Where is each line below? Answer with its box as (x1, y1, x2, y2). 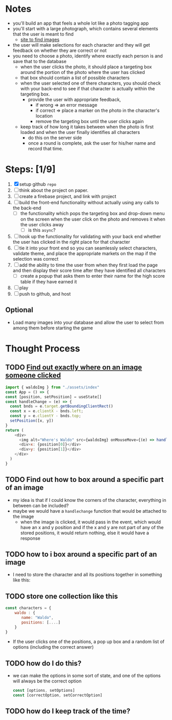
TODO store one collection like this (5, 592, 118, 600)
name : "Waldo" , (21, 615, 54, 620)
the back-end (12, 205, 41, 211)
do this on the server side (28, 134, 82, 141)
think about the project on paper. (19, 187, 89, 193)
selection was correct (12, 256, 59, 262)
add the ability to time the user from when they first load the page (19, 262, 158, 268)
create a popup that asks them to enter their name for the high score (20, 273, 165, 279)
